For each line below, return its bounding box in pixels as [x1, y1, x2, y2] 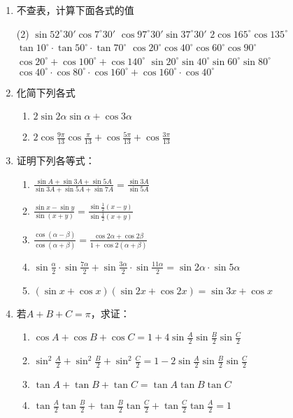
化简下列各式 [16, 85, 76, 99]
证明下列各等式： [16, 153, 95, 168]
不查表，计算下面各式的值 [16, 3, 134, 17]
